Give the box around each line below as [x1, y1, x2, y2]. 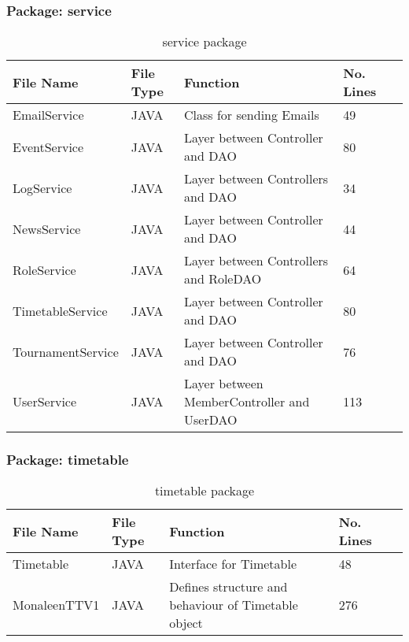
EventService [13, 137, 84, 156]
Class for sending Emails [184, 106, 319, 124]
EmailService [13, 106, 84, 124]
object [169, 614, 203, 633]
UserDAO [184, 410, 238, 429]
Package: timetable [6, 450, 129, 469]
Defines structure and [169, 577, 288, 596]
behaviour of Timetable [169, 596, 298, 614]
